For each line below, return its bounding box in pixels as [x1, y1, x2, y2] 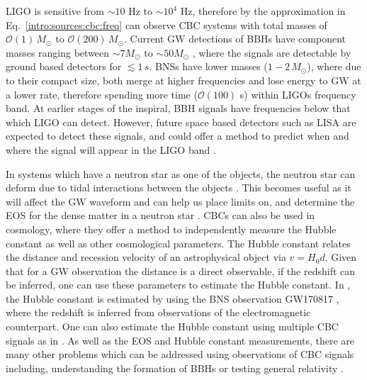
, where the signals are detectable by [192, 45, 351, 60]
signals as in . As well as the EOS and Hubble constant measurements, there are [6, 332, 355, 347]
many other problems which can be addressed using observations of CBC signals [6, 347, 354, 362]
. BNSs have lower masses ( [149, 59, 268, 74]
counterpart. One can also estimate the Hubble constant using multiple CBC [6, 319, 339, 334]
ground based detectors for [6, 59, 122, 74]
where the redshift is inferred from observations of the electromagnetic [6, 305, 311, 320]
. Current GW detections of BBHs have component [123, 31, 346, 46]
